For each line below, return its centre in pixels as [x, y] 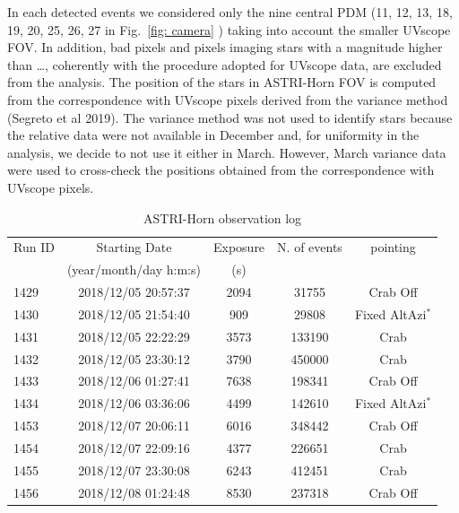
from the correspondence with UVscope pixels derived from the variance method [228, 99]
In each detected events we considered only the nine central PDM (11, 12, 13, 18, [230, 12]
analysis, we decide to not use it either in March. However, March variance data [227, 152]
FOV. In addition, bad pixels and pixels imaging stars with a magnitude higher [225, 47]
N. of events [310, 247]
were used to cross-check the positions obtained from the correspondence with [221, 170]
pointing [393, 247]
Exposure [239, 247]
